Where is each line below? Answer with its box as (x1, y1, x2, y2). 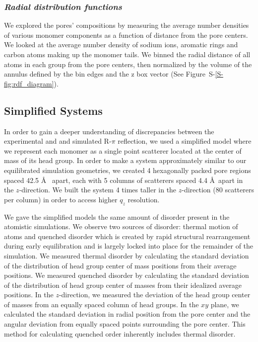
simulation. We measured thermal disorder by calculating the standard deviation (4, 250, 249, 260)
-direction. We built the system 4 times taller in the (19, 184, 177, 195)
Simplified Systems (4, 102, 103, 118)
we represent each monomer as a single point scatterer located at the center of (4, 145, 242, 156)
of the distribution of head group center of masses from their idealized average (4, 279, 242, 290)
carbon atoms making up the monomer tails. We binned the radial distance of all (4, 49, 251, 59)
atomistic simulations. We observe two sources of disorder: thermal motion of (4, 221, 238, 232)
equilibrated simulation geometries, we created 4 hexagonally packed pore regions (4, 165, 251, 175)
